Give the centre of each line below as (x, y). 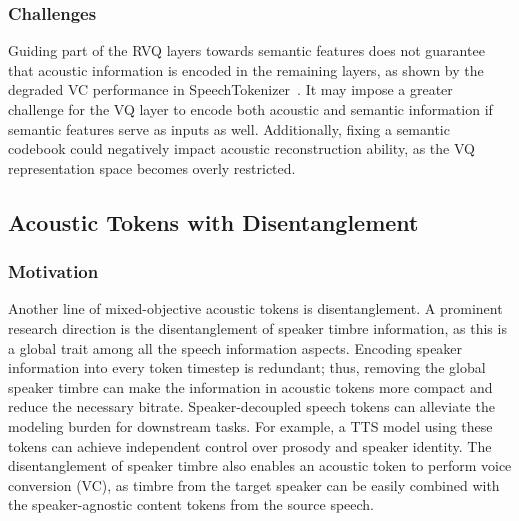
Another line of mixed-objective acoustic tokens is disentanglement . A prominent (255, 308)
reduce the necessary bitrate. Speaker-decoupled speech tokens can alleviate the (251, 406)
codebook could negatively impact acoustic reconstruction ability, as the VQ (241, 148)
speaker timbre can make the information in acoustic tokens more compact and (250, 386)
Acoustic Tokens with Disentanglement (213, 221)
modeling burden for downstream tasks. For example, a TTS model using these (250, 425)
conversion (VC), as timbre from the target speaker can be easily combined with (254, 484)
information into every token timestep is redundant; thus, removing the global (247, 367)
